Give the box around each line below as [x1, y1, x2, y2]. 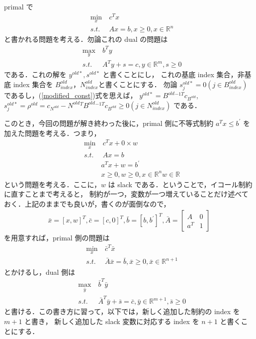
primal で [4, 1, 33, 11]
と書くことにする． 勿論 [98, 79, 177, 89]
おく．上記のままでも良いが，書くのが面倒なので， [4, 198, 171, 209]
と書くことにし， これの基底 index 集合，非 [102, 69, 245, 80]
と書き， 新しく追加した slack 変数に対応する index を [24, 316, 199, 326]
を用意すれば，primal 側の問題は [4, 232, 110, 243]
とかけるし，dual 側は [4, 266, 76, 277]
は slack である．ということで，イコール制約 [108, 179, 253, 189]
